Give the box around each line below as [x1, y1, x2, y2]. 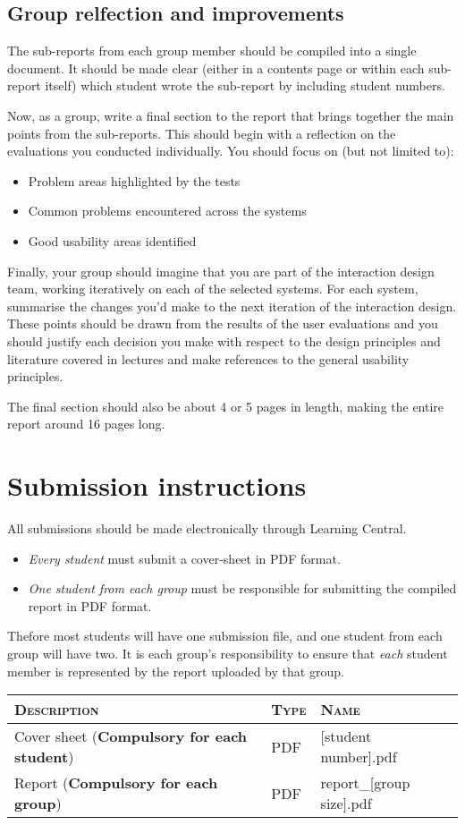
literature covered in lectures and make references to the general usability [7, 349, 410, 368]
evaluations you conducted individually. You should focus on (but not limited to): [7, 141, 454, 160]
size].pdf [320, 793, 372, 814]
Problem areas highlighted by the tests [28, 171, 241, 190]
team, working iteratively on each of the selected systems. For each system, [7, 279, 418, 298]
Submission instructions [7, 467, 307, 504]
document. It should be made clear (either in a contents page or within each [7, 58, 425, 77]
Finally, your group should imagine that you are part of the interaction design [7, 261, 435, 280]
